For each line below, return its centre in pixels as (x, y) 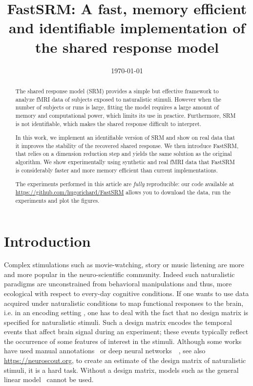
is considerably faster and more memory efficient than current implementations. (116, 170)
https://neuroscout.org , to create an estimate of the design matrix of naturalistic (125, 360)
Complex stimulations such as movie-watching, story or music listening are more (124, 265)
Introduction (47, 241)
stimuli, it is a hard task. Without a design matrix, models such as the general (121, 370)
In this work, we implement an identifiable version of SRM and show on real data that (125, 138)
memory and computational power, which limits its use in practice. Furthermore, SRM (126, 115)
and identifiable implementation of (127, 28)
